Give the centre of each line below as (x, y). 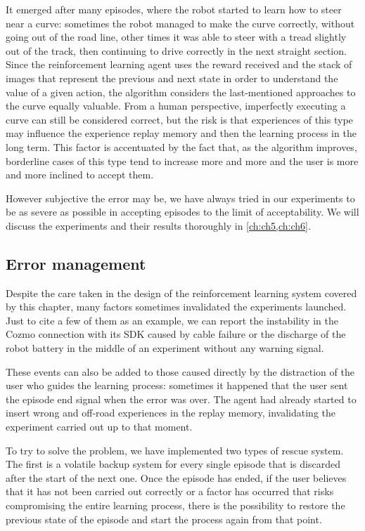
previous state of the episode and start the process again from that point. (164, 519)
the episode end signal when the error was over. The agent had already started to (181, 399)
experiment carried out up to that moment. (99, 427)
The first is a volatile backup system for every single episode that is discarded (173, 464)
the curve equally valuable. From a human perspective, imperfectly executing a (176, 106)
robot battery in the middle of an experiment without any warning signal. (165, 348)
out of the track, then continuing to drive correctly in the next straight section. (176, 50)
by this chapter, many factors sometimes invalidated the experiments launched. (176, 307)
